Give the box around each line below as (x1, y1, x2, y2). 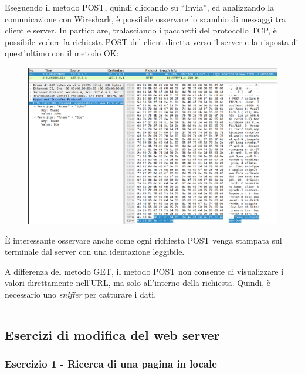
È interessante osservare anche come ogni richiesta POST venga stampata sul (5, 234, 282, 246)
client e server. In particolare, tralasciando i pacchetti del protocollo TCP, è (5, 24, 277, 36)
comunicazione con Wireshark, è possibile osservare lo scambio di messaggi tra (5, 12, 286, 25)
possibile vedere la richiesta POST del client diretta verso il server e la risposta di (5, 35, 299, 48)
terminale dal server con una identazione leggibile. (5, 245, 185, 258)
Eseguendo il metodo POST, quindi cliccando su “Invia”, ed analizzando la (5, 1, 274, 13)
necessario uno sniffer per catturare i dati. (5, 288, 157, 301)
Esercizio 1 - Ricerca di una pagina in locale (5, 356, 217, 371)
